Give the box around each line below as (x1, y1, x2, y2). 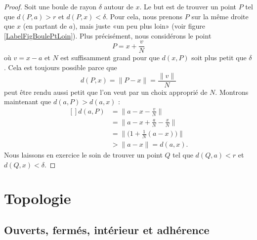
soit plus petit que (191, 52, 247, 63)
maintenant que (4, 96, 51, 107)
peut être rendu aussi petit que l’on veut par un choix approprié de (4, 86, 208, 97)
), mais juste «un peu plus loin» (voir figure (73, 21, 206, 31)
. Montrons (215, 86, 249, 97)
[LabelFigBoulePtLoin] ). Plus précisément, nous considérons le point (4, 30, 212, 40)
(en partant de (23, 21, 67, 31)
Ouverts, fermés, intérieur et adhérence (4, 222, 210, 237)
